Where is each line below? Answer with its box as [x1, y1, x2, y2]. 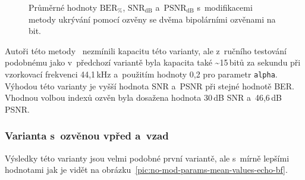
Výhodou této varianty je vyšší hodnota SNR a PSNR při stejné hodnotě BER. [5, 79, 294, 92]
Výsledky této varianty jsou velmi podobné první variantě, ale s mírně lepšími [5, 151, 290, 164]
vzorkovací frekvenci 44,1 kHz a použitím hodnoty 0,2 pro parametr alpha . [5, 67, 278, 80]
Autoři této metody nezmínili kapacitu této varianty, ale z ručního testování [5, 44, 287, 57]
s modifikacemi [197, 1, 253, 13]
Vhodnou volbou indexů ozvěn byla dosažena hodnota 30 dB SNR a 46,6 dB [5, 91, 282, 104]
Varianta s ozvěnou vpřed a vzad [5, 128, 169, 143]
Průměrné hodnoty [29, 1, 98, 13]
